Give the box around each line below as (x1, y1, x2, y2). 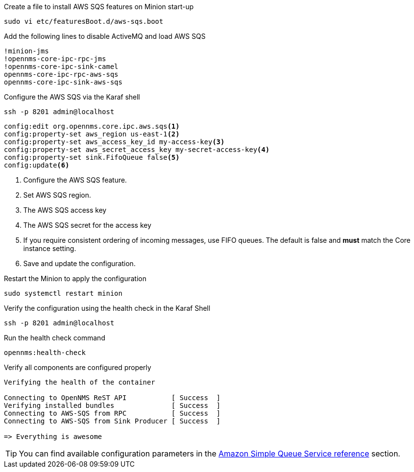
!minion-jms (4, 47, 49, 55)
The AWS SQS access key (23, 206, 107, 214)
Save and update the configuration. (23, 259, 136, 268)
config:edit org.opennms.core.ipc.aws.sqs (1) (4, 122, 180, 130)
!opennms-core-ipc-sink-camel (4, 63, 119, 70)
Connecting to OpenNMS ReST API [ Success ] (4, 394, 221, 402)
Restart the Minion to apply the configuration (4, 274, 147, 283)
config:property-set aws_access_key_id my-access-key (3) (4, 138, 225, 146)
